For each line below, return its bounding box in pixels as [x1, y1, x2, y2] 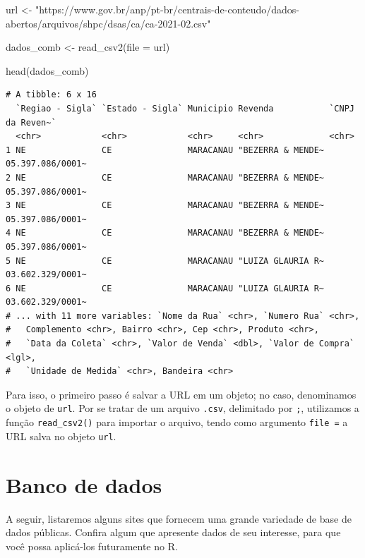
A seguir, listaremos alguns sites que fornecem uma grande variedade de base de [6, 511, 352, 526]
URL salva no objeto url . [6, 428, 116, 443]
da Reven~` [6, 117, 56, 128]
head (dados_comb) [6, 63, 89, 78]
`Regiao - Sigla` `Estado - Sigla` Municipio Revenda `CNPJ [16, 103, 354, 114]
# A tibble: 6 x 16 [6, 90, 97, 100]
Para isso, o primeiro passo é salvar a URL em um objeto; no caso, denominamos [6, 387, 357, 401]
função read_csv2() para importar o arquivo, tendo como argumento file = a [6, 415, 348, 430]
